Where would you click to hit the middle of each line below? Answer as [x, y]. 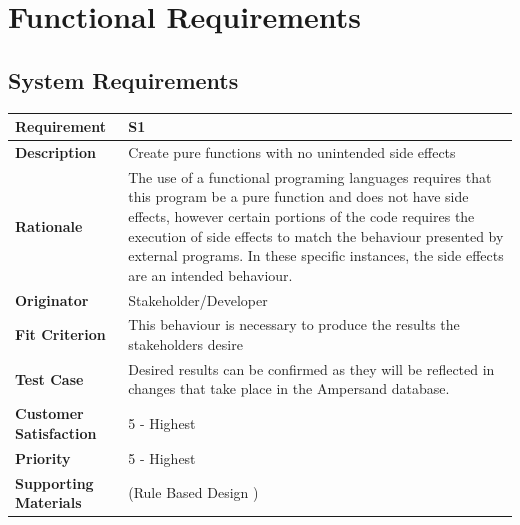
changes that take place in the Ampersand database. [289, 388]
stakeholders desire [185, 344]
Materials [48, 502]
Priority [43, 457]
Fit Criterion [60, 334]
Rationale [49, 225]
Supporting [54, 482]
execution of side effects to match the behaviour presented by [316, 235]
